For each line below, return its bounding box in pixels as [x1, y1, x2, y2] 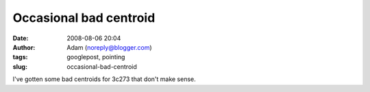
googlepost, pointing [66, 53, 125, 61]
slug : [12, 62, 27, 71]
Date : [12, 34, 29, 42]
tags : [12, 53, 28, 61]
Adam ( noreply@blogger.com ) [66, 43, 152, 51]
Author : [12, 43, 36, 51]
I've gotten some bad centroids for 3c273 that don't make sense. [12, 75, 197, 83]
